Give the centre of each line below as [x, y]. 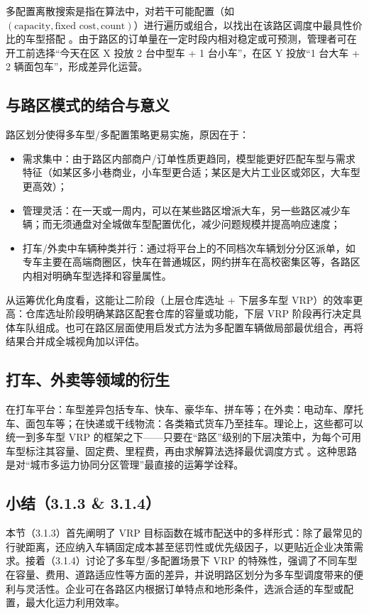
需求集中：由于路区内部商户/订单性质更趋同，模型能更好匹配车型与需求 [189, 158]
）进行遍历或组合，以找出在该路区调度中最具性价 [248, 24]
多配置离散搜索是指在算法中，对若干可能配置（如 [120, 11]
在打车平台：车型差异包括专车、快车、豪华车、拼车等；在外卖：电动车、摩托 [184, 409]
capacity [33, 26]
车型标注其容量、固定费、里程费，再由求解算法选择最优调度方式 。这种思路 [181, 450]
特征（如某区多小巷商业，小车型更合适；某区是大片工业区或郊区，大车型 [191, 172]
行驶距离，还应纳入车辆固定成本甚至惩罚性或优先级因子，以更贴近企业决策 [180, 546]
